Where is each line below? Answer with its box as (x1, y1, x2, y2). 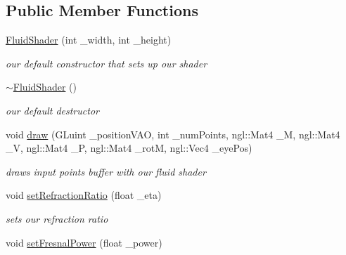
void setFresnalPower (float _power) (6, 235, 162, 249)
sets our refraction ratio (6, 211, 108, 225)
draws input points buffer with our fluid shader (6, 164, 206, 178)
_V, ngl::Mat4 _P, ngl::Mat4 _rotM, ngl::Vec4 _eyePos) (6, 140, 252, 155)
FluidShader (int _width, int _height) (6, 32, 172, 47)
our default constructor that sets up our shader (6, 55, 207, 70)
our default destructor (6, 103, 99, 117)
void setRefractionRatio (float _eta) (6, 188, 162, 202)
